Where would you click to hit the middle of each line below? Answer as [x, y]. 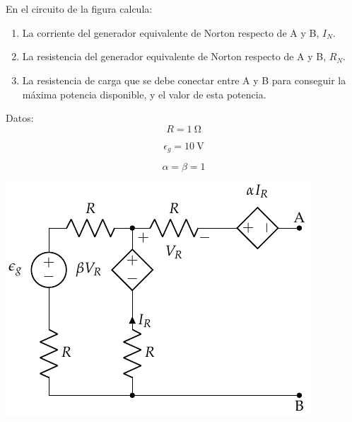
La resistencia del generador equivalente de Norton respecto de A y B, [174, 56]
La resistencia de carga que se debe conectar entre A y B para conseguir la [184, 80]
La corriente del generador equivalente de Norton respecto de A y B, [171, 32]
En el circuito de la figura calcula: [79, 9]
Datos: [20, 118]
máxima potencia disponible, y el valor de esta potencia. [144, 94]
